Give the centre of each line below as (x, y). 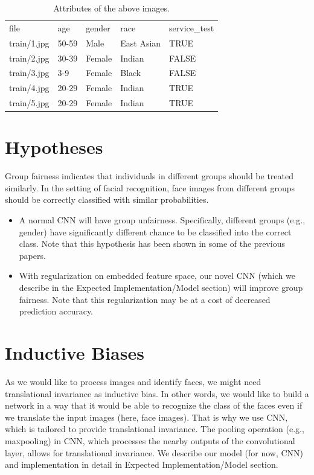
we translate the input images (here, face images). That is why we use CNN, (146, 417)
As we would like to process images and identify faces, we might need (133, 381)
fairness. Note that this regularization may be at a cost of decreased (145, 299)
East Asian (141, 43)
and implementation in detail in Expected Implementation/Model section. (142, 464)
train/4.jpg (29, 88)
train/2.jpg (29, 58)
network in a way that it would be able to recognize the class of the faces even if (154, 405)
